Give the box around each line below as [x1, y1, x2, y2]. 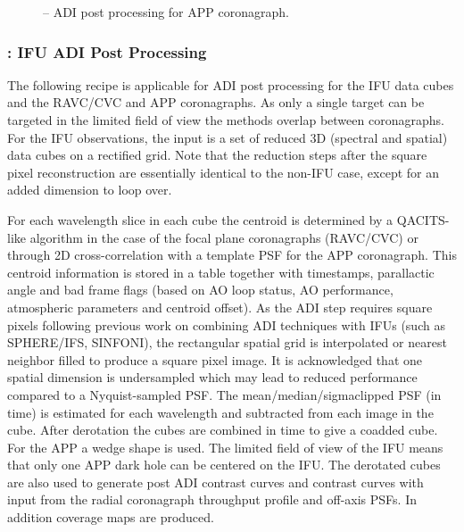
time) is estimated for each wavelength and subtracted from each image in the [7, 403, 434, 421]
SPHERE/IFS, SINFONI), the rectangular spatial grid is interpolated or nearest [7, 333, 447, 352]
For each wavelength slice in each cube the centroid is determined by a [7, 210, 394, 229]
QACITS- [396, 210, 450, 229]
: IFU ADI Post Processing [7, 40, 207, 62]
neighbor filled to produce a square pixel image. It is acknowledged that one [7, 350, 422, 369]
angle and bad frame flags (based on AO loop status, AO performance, [7, 280, 394, 299]
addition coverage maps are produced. [7, 508, 214, 527]
